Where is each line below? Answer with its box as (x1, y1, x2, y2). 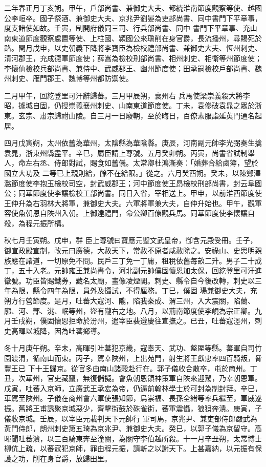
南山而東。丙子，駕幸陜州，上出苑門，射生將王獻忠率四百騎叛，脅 (39, 353, 262, 363)
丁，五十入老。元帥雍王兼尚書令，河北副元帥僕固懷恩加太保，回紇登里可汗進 (4, 265, 262, 276)
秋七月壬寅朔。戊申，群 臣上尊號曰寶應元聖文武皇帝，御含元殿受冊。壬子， (4, 235, 257, 246)
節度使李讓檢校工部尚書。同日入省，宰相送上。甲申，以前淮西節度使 (32, 188, 262, 198)
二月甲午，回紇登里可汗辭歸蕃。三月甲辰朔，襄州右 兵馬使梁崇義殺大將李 (4, 90, 250, 100)
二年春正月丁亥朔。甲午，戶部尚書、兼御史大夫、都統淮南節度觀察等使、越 (4, 3, 255, 13)
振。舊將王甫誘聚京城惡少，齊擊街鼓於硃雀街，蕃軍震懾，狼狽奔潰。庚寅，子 (4, 402, 262, 413)
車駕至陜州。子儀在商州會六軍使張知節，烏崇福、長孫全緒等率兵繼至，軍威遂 (4, 393, 262, 403)
